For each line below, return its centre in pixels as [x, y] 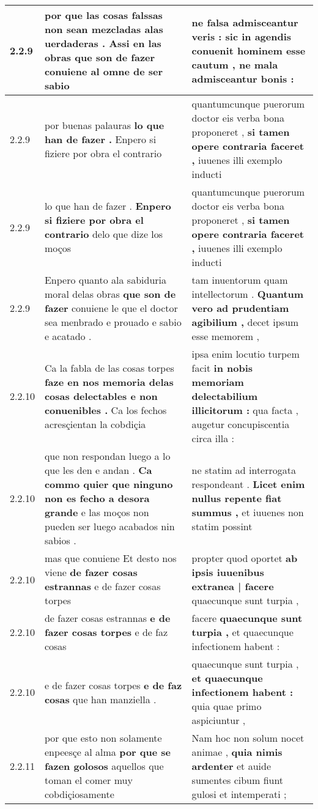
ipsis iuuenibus [228, 572]
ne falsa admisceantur [245, 22]
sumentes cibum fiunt [238, 780]
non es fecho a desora [97, 498]
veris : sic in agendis [242, 36]
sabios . [60, 540]
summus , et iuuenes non [248, 512]
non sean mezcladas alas [104, 29]
